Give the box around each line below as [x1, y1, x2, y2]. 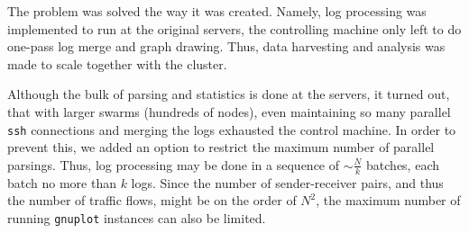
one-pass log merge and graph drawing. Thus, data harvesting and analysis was [7, 37, 446, 56]
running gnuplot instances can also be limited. [7, 208, 266, 227]
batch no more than [7, 173, 116, 192]
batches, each [366, 155, 440, 174]
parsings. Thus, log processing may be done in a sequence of [7, 155, 340, 174]
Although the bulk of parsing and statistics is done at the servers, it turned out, [7, 85, 450, 103]
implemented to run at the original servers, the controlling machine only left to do [7, 19, 462, 38]
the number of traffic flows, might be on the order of [7, 191, 297, 210]
